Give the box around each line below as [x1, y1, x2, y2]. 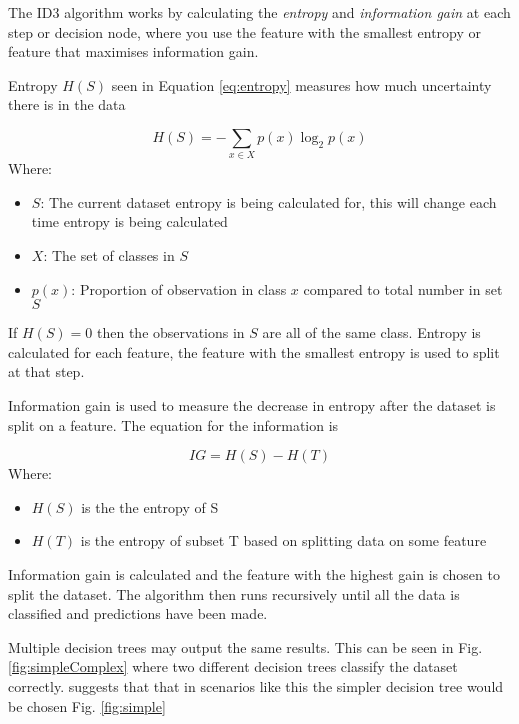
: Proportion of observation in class [71, 278, 287, 299]
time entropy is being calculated [31, 211, 228, 232]
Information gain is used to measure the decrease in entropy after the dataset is [8, 395, 496, 416]
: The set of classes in [43, 245, 175, 266]
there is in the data [8, 94, 126, 115]
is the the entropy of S [81, 496, 219, 517]
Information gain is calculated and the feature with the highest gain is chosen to [8, 564, 500, 585]
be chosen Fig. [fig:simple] [8, 695, 166, 716]
